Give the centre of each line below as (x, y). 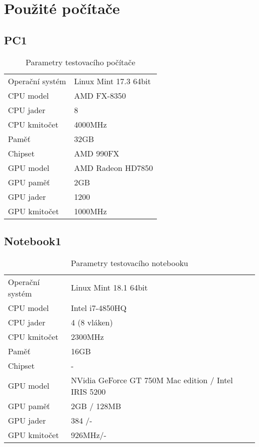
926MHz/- (89, 435)
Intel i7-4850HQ (99, 307)
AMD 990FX (97, 153)
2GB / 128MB (96, 406)
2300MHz (87, 336)
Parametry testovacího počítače (80, 62)
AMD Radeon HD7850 (114, 167)
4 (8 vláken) (92, 322)
